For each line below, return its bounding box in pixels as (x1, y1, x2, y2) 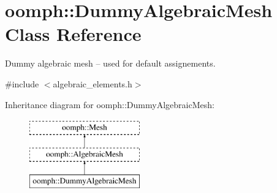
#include (5, 77, 39, 90)
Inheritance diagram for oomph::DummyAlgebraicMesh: (5, 98, 214, 111)
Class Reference (5, 21, 142, 46)
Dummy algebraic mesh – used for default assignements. (5, 57, 216, 70)
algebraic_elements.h (53, 77, 132, 90)
